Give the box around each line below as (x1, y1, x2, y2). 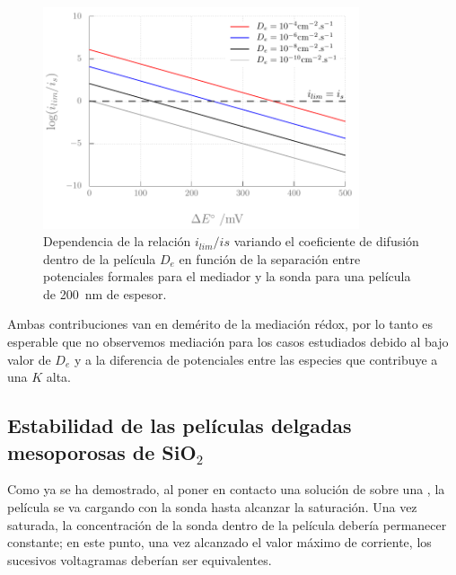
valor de (7, 349, 51, 368)
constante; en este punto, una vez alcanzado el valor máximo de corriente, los (7, 533, 432, 552)
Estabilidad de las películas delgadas (7, 411, 352, 439)
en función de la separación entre (179, 249, 361, 268)
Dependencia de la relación (43, 232, 191, 251)
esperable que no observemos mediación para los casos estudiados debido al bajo (7, 332, 449, 351)
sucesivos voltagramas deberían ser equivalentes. (7, 550, 272, 569)
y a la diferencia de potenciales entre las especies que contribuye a (74, 349, 438, 368)
